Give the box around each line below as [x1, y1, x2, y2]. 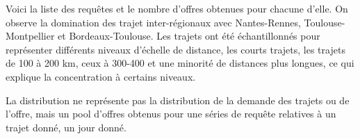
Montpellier [6, 28, 55, 43]
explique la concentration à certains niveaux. [6, 69, 196, 83]
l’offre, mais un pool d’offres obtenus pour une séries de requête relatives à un [6, 106, 336, 121]
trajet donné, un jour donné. [6, 120, 126, 134]
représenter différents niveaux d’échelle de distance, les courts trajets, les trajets [6, 42, 345, 56]
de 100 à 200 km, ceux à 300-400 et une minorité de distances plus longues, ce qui [6, 56, 354, 70]
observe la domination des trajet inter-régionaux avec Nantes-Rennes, [6, 15, 301, 29]
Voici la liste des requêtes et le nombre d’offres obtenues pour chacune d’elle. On [6, 1, 348, 15]
